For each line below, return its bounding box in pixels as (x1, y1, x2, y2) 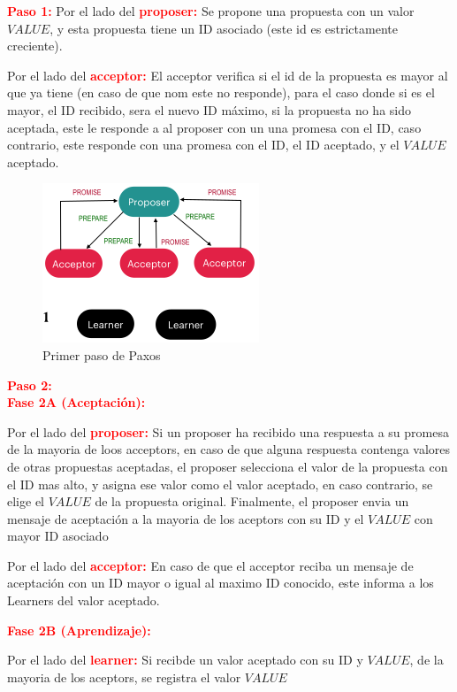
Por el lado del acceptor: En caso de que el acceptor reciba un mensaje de (7, 556, 414, 574)
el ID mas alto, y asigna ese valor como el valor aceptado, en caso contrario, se (7, 474, 433, 493)
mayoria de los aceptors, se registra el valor (7, 667, 241, 686)
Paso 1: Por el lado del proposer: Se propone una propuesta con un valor (7, 2, 415, 19)
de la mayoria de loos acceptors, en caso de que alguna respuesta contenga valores (7, 440, 451, 458)
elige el (7, 492, 44, 511)
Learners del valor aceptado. (7, 591, 160, 610)
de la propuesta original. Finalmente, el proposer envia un (95, 492, 409, 511)
